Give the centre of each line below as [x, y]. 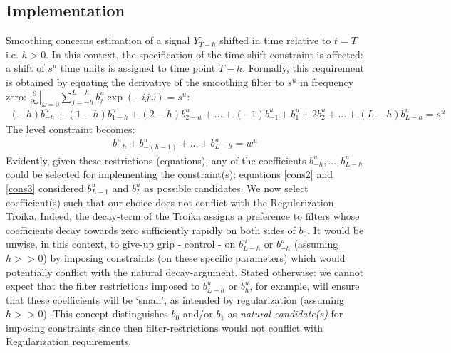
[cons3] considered [45, 188]
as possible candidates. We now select [227, 188]
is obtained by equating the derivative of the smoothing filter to [145, 81]
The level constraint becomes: [71, 128]
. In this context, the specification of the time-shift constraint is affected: [204, 54]
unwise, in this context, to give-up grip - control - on [121, 244]
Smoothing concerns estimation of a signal [98, 40]
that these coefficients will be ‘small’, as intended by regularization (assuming [175, 299]
